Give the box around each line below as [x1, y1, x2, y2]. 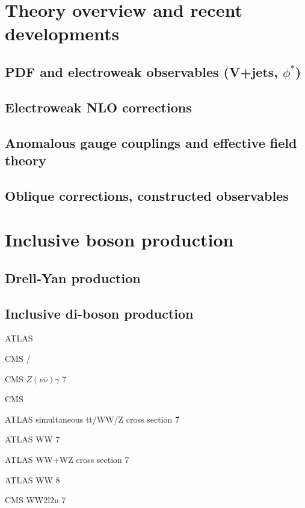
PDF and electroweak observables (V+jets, [5, 62, 278, 81]
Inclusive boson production [5, 227, 234, 252]
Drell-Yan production [5, 268, 141, 287]
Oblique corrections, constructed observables [5, 186, 289, 204]
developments [5, 21, 120, 46]
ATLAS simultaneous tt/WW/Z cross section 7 [5, 412, 179, 425]
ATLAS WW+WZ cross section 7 [5, 453, 129, 465]
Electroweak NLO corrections [5, 97, 192, 116]
